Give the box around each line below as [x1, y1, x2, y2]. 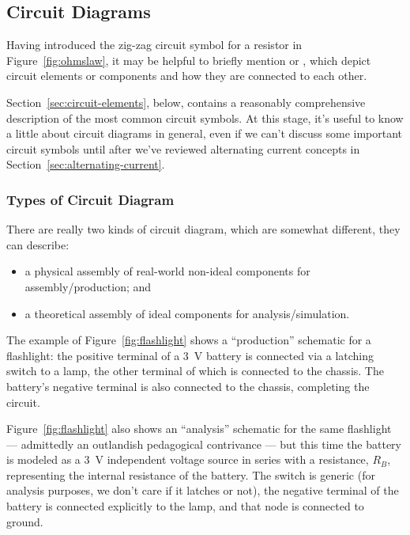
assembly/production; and [24, 278, 152, 294]
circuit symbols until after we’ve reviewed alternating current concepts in [6, 140, 360, 157]
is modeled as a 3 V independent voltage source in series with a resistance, [6, 451, 369, 468]
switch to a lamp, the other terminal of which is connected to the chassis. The [6, 362, 384, 379]
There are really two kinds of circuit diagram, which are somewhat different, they [6, 221, 401, 237]
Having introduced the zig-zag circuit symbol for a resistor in [6, 36, 303, 53]
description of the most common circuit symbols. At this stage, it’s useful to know [6, 109, 404, 126]
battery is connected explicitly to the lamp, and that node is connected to [6, 498, 364, 514]
